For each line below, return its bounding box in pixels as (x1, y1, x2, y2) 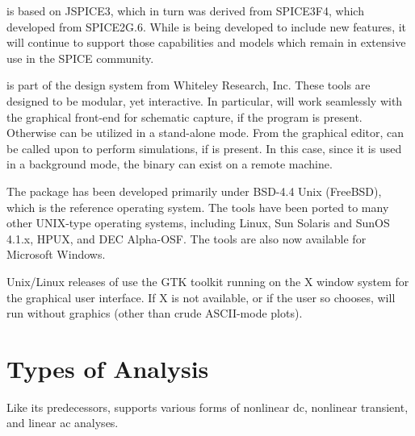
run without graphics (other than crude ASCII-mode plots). (6, 305, 303, 322)
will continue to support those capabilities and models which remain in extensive (6, 34, 406, 51)
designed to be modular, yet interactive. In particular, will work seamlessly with (6, 92, 403, 109)
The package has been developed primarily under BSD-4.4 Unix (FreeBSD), (6, 182, 382, 199)
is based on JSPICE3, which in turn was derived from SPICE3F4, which (6, 2, 364, 19)
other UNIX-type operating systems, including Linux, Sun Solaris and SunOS (6, 214, 390, 231)
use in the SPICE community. (6, 49, 154, 66)
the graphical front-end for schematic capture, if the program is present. (6, 108, 363, 125)
